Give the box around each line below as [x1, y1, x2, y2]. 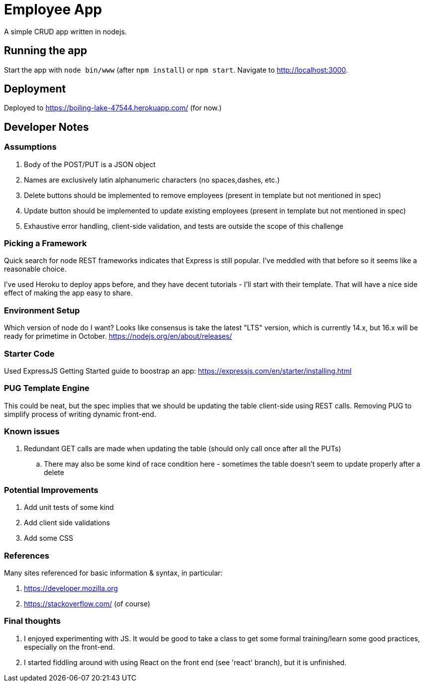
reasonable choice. [4, 265, 67, 274]
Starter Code [4, 348, 55, 359]
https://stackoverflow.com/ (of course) [24, 599, 150, 608]
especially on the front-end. [24, 642, 115, 651]
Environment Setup [4, 305, 80, 315]
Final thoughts [4, 616, 61, 626]
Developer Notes [4, 120, 89, 133]
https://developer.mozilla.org [24, 584, 118, 592]
